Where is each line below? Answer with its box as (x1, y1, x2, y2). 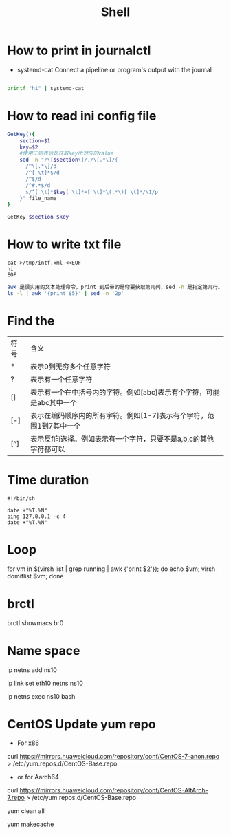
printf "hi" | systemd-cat (7, 85, 85, 91)
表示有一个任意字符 (30, 374, 93, 384)
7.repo (7, 794, 25, 802)
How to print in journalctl (7, 43, 151, 58)
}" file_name (19, 195, 57, 202)
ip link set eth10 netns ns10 (7, 679, 84, 687)
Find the (7, 314, 55, 329)
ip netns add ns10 (7, 665, 57, 674)
